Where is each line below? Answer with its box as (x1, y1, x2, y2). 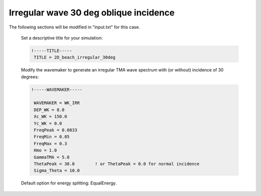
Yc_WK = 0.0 (34, 121, 62, 126)
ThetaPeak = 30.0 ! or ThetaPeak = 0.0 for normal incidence (34, 161, 200, 167)
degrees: (21, 74, 39, 80)
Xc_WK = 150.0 (34, 114, 67, 119)
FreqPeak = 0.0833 (34, 127, 77, 133)
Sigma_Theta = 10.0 (34, 168, 80, 173)
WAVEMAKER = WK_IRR (34, 100, 80, 106)
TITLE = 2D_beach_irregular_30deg (34, 55, 116, 60)
